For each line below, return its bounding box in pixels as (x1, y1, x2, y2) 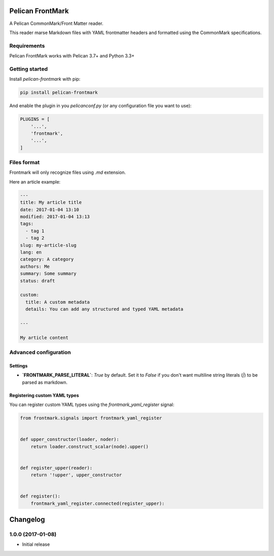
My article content (20, 334, 68, 341)
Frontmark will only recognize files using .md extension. (9, 169, 126, 175)
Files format (9, 159, 40, 166)
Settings (9, 362, 28, 368)
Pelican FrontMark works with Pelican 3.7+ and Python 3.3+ (9, 53, 134, 59)
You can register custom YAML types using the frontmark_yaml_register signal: (9, 401, 175, 408)
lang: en (20, 249, 42, 255)
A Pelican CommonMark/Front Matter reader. (9, 20, 104, 26)
